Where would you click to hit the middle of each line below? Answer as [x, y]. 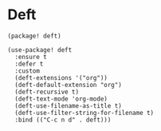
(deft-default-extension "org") [69, 85]
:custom [27, 71]
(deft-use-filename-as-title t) [69, 105]
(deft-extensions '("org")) [61, 77]
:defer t [29, 64]
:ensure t [31, 57]
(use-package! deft [40, 50]
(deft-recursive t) [47, 92]
